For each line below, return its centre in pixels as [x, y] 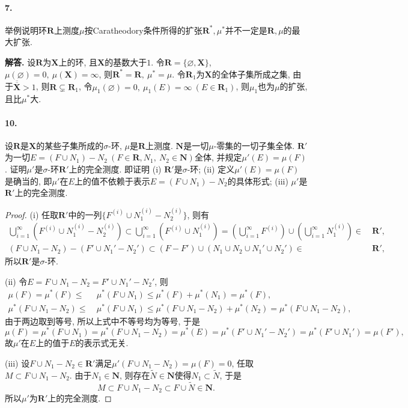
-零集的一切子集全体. [254, 145]
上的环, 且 [78, 62]
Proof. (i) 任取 [32, 214]
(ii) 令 [16, 281]
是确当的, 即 [29, 181]
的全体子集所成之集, [251, 74]
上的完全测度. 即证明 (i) [115, 169]
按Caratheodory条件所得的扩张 [143, 30]
